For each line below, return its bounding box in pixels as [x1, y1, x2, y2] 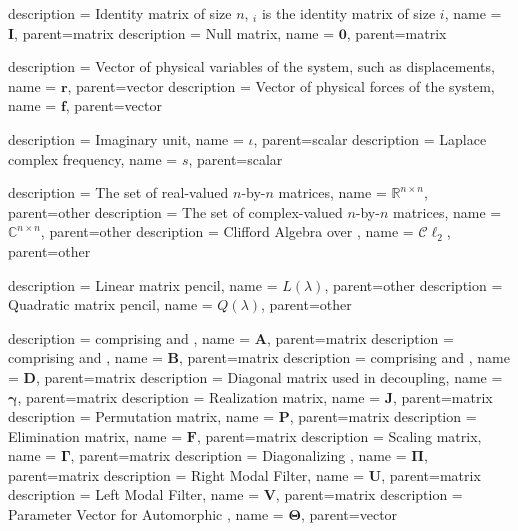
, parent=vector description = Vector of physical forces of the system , [67, 75, 495, 96]
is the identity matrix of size [261, 3, 436, 23]
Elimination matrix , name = [8, 425, 183, 446]
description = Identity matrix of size [8, 3, 232, 23]
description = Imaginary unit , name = [8, 128, 244, 149]
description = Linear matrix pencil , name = [8, 274, 278, 295]
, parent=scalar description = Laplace [253, 128, 487, 149]
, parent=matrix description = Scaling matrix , [196, 425, 482, 446]
